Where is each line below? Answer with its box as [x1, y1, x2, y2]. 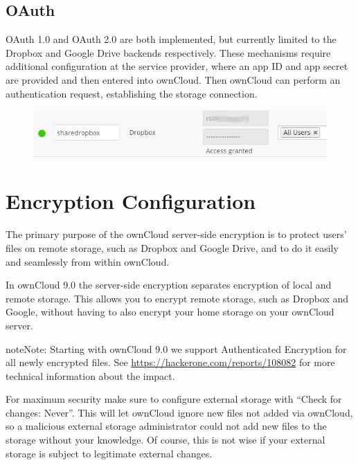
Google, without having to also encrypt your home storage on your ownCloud [6, 304, 334, 319]
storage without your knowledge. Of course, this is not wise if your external [6, 432, 325, 447]
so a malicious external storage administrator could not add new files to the [6, 419, 327, 433]
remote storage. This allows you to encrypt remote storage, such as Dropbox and [6, 291, 349, 305]
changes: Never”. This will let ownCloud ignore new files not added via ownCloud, [6, 405, 353, 419]
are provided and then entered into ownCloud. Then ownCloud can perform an [6, 72, 341, 86]
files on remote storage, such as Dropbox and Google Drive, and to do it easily [6, 240, 339, 255]
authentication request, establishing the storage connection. [6, 86, 258, 100]
